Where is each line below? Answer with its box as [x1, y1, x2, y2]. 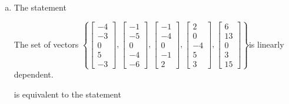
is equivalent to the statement [14, 88, 121, 100]
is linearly [248, 38, 284, 50]
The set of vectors [14, 38, 79, 50]
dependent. [14, 68, 54, 80]
